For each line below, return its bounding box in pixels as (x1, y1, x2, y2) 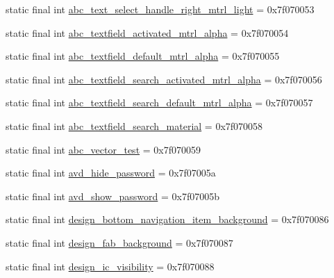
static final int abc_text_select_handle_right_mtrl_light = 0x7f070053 (6, 2, 315, 16)
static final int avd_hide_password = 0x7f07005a (6, 165, 216, 180)
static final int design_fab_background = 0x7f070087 (6, 235, 233, 250)
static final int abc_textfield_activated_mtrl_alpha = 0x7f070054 (6, 25, 289, 40)
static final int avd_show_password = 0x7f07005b (6, 188, 219, 203)
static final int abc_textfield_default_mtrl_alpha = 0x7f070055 (6, 49, 280, 63)
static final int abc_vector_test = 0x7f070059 (6, 142, 201, 156)
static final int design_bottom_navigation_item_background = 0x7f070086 (6, 212, 329, 227)
